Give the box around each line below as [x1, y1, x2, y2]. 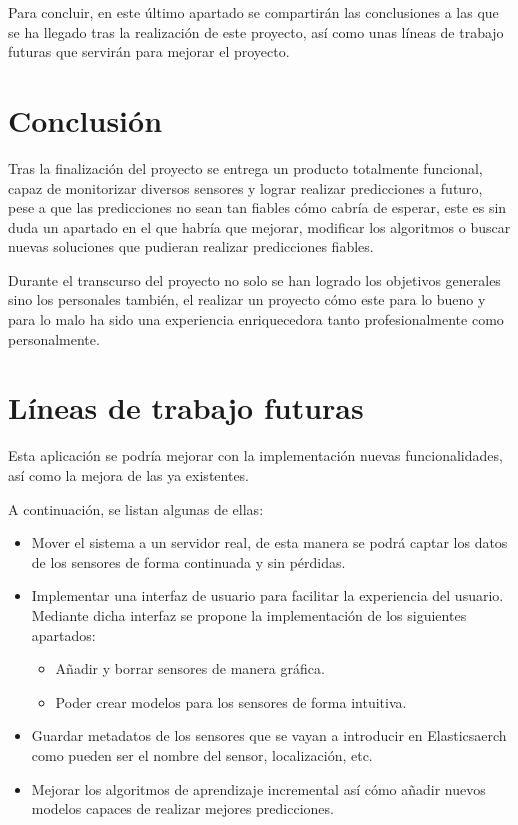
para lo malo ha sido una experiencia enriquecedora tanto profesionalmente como [8, 309, 504, 330]
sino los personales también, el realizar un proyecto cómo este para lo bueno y [8, 289, 486, 310]
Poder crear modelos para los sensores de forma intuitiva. [55, 691, 407, 712]
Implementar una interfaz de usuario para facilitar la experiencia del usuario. [31, 585, 504, 606]
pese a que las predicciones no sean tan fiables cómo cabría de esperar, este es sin [8, 197, 507, 218]
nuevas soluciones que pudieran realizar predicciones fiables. [8, 236, 374, 257]
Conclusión [8, 99, 163, 140]
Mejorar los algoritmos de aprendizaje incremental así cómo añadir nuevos [31, 778, 486, 799]
